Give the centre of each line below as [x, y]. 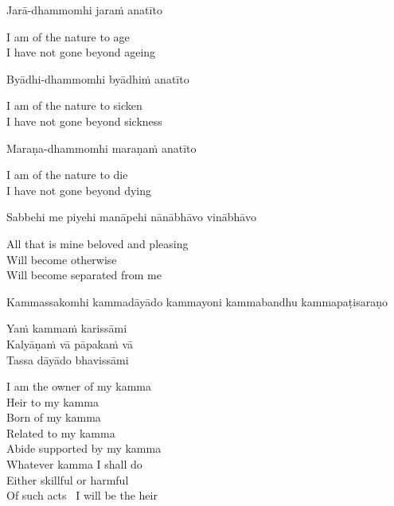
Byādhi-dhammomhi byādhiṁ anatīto [98, 78]
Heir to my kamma [53, 401]
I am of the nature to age [68, 36]
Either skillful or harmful [68, 479]
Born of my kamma [54, 417]
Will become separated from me [84, 275]
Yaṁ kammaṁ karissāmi [67, 328]
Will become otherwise [62, 259]
